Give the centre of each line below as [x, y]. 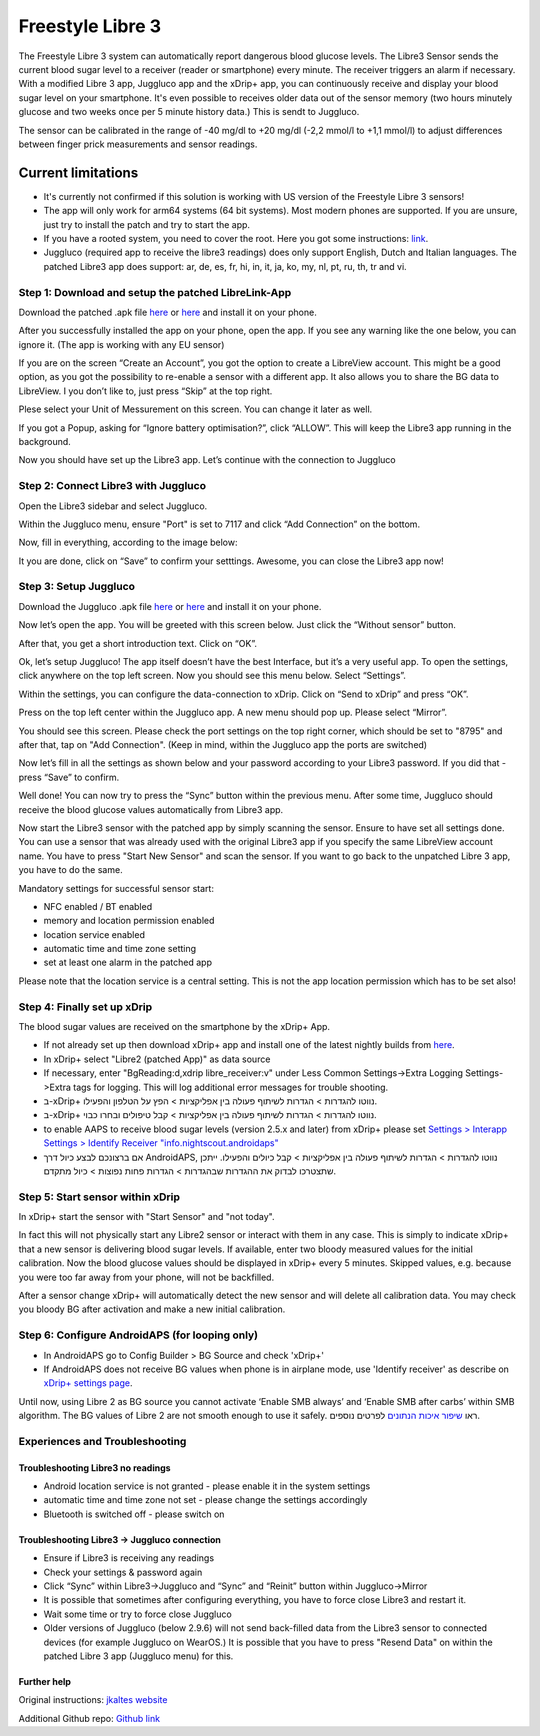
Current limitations [78, 172]
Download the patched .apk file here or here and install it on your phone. [167, 312]
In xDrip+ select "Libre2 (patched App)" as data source [157, 1059]
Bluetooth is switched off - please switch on [134, 1514]
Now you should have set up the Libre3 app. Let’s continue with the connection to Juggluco [207, 460]
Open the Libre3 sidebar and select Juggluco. [113, 506]
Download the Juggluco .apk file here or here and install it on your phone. [170, 606]
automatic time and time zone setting [120, 949]
